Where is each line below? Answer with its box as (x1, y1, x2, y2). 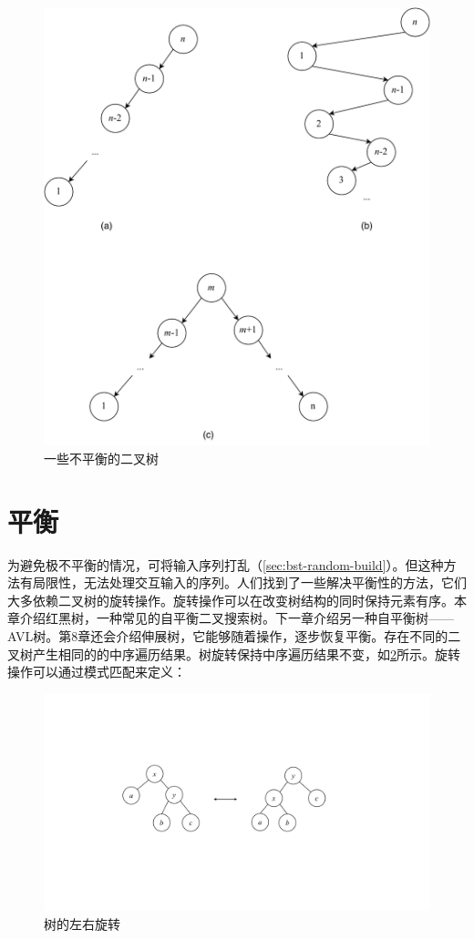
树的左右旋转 (44, 913, 120, 933)
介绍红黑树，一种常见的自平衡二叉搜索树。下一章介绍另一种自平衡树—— (19, 608, 454, 628)
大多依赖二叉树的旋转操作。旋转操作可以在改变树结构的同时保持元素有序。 (7, 590, 454, 609)
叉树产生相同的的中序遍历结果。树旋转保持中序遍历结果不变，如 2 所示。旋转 (7, 644, 460, 663)
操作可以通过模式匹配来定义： (7, 662, 186, 681)
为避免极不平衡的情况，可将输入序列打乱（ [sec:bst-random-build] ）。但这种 (7, 555, 444, 574)
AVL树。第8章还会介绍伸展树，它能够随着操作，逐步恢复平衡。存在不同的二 (7, 627, 461, 646)
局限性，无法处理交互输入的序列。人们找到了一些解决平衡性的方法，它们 (32, 573, 467, 592)
